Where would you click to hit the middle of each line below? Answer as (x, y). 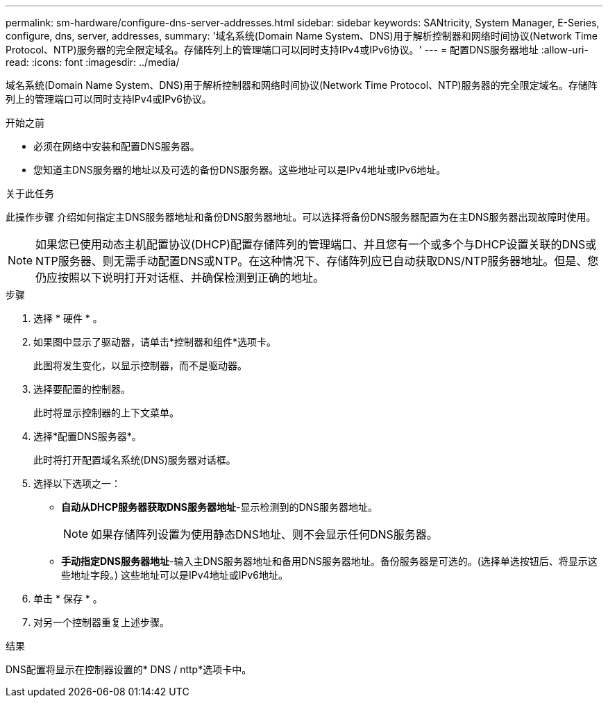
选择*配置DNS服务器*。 (87, 436)
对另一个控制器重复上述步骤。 (101, 622)
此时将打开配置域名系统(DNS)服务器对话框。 (135, 460)
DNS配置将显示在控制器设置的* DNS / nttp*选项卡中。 (129, 669)
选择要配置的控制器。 (82, 389)
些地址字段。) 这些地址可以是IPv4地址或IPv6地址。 (175, 575)
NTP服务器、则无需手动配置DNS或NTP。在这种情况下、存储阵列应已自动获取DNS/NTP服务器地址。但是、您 (317, 261)
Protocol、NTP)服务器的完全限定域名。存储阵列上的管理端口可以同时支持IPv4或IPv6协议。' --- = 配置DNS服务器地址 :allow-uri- (297, 50)
